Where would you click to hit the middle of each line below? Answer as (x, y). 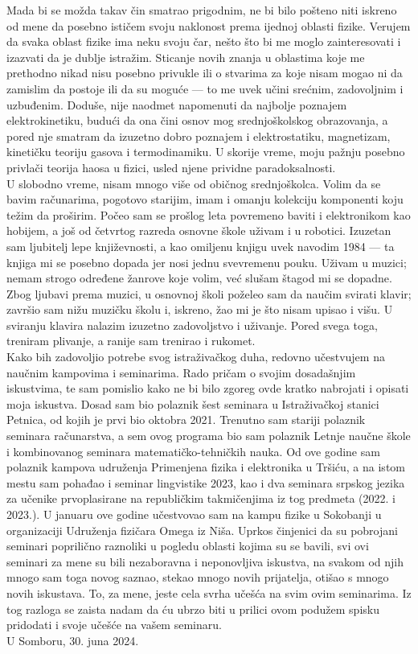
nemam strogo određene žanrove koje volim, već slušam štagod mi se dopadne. (199, 278)
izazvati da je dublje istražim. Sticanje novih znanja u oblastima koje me (186, 57)
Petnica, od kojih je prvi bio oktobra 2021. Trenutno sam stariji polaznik (186, 420)
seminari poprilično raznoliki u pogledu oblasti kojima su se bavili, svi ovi (188, 546)
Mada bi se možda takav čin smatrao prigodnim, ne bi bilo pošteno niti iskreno (202, 10)
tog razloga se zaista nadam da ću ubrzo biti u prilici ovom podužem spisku (193, 609)
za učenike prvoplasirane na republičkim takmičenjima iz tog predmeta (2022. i (201, 498)
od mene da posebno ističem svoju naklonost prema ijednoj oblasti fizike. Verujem (209, 25)
